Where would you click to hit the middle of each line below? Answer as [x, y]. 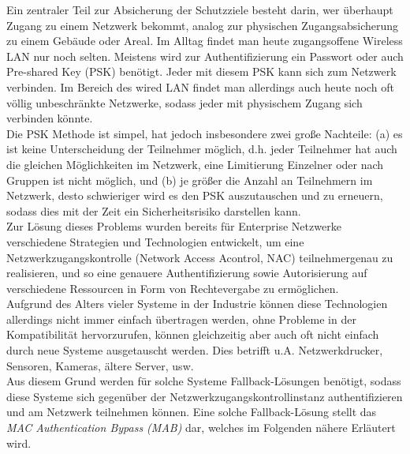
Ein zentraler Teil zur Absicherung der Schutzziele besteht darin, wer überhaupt [200, 9]
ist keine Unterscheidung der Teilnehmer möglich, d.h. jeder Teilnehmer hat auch [202, 149]
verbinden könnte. [50, 118]
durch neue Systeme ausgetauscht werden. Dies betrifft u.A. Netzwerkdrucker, [195, 350]
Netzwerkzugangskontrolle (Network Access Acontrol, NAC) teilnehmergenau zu [200, 257]
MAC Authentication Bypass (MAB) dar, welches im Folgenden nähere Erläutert [201, 428]
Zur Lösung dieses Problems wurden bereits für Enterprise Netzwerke [174, 226]
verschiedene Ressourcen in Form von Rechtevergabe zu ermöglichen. [173, 288]
